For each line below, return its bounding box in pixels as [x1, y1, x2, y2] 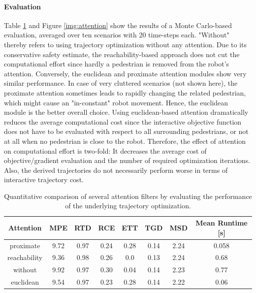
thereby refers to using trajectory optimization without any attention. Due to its [4, 39, 247, 49]
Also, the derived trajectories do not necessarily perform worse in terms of [4, 164, 228, 175]
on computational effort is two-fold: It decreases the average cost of [4, 145, 207, 156]
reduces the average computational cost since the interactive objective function [4, 116, 242, 127]
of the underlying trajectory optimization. [65, 200, 191, 211]
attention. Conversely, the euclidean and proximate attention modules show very [4, 68, 247, 78]
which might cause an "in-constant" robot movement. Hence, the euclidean [4, 97, 228, 107]
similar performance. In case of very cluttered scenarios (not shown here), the [4, 78, 238, 88]
